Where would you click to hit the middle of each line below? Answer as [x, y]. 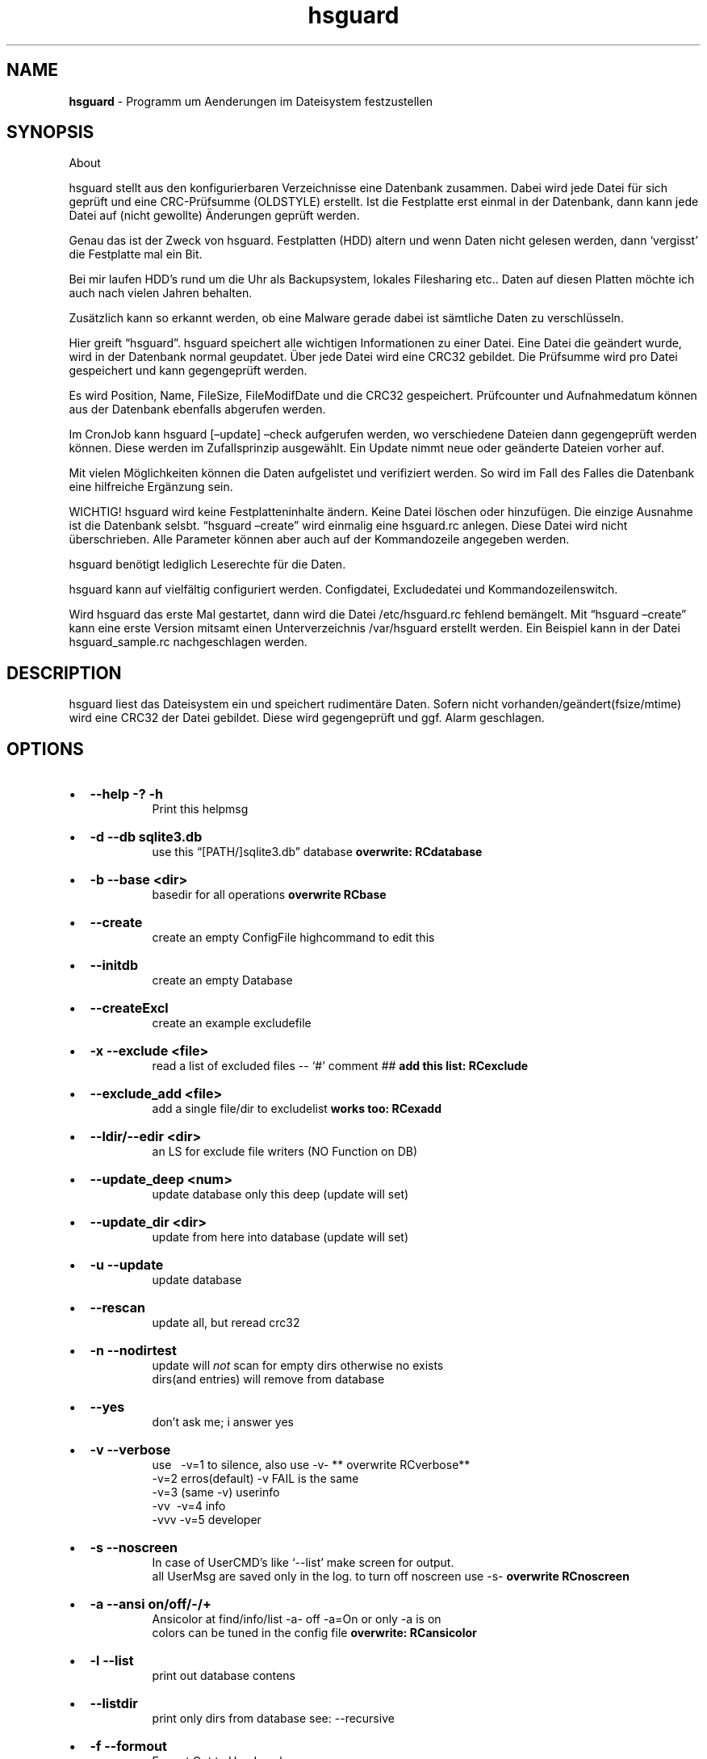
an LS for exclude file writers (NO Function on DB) [285, 1152]
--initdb [114, 966]
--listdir [114, 1704]
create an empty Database [222, 980]
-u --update [127, 1265]
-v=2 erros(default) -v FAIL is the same [255, 1479]
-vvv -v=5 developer [207, 1520]
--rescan [117, 1308]
